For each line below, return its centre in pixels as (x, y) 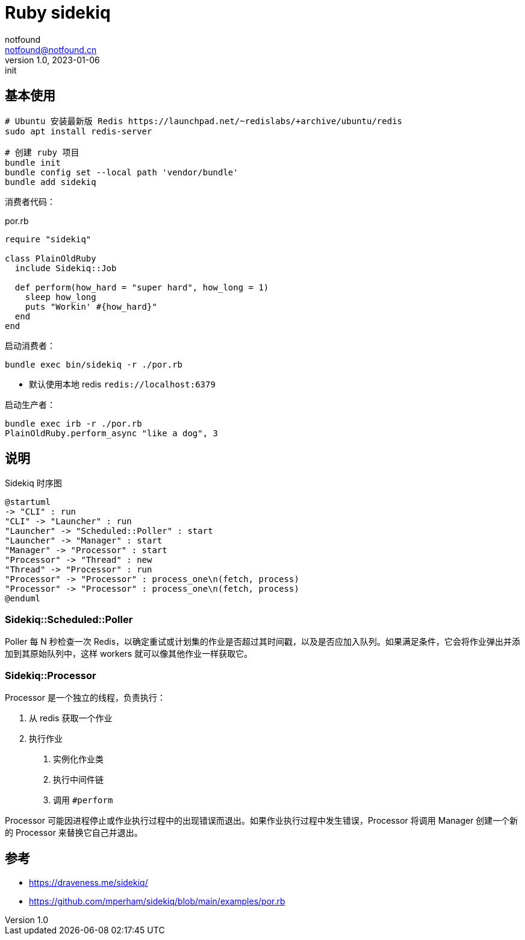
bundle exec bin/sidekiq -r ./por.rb (94, 364)
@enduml (23, 599)
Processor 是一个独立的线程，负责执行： (85, 697)
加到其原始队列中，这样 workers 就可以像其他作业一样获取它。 (129, 654)
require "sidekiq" (48, 239)
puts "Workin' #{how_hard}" (91, 306)
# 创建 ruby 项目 (42, 152)
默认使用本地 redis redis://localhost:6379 (122, 384)
